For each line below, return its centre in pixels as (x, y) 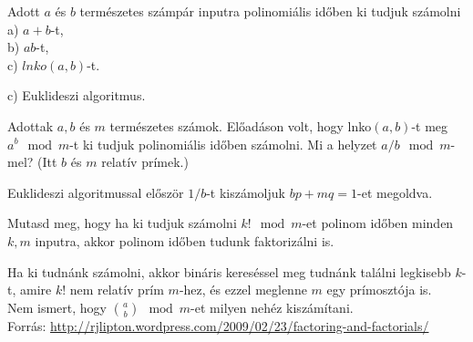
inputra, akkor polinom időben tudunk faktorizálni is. (185, 240)
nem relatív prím (117, 290)
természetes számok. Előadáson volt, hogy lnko (241, 125)
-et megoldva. (395, 192)
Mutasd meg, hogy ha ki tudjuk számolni (122, 223)
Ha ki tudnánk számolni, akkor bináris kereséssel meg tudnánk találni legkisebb (229, 271)
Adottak (31, 125)
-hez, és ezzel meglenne (243, 290)
